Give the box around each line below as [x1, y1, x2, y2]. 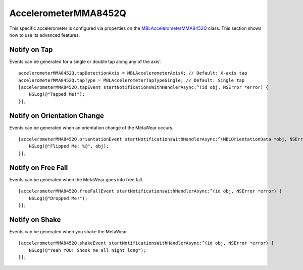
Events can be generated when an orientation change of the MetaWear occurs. [9, 124, 174, 130]
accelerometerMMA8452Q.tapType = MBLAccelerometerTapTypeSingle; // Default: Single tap [18, 77, 245, 83]
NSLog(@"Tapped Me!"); [28, 91, 85, 97]
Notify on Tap [9, 45, 53, 54]
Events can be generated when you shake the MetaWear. [9, 228, 128, 234]
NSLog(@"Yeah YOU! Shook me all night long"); [28, 247, 146, 253]
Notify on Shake [9, 215, 61, 224]
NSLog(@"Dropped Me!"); [28, 195, 88, 201]
